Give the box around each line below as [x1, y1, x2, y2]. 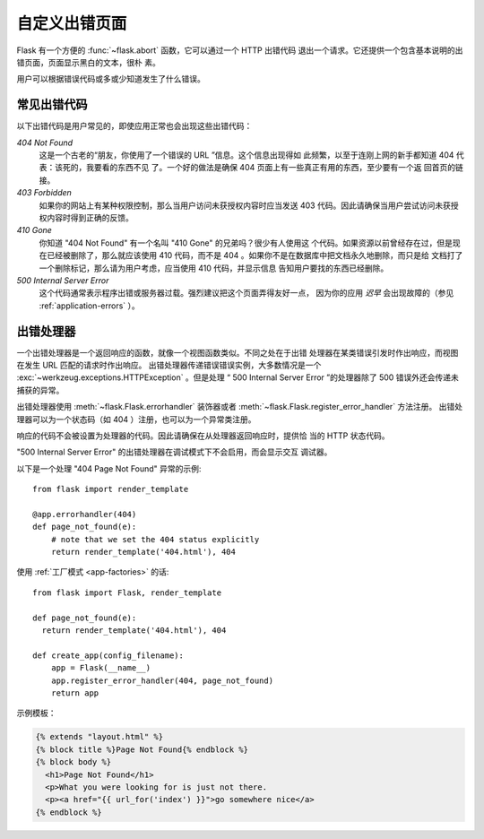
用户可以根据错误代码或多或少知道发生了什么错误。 [16, 74, 205, 84]
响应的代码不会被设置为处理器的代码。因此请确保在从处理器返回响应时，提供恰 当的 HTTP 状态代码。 [16, 430, 390, 441]
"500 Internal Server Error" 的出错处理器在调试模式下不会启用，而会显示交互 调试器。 [16, 446, 333, 457]
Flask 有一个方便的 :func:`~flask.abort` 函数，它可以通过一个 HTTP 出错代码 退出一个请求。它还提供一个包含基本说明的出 [16, 45, 463, 56]
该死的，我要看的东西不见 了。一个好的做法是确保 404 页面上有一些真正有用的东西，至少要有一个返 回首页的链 [54, 162, 463, 173]
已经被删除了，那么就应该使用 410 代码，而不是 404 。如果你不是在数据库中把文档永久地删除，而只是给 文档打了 [46, 250, 463, 261]
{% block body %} [35, 757, 112, 767]
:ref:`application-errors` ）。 [39, 300, 141, 311]
